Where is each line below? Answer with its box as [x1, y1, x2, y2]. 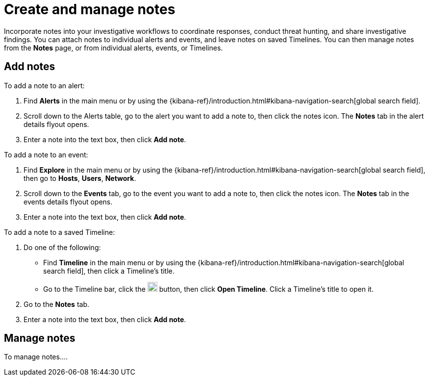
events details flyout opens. [24, 197, 113, 206]
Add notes [4, 60, 55, 73]
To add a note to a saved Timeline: [4, 228, 115, 236]
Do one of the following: [24, 243, 101, 252]
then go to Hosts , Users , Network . [24, 174, 136, 182]
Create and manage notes [4, 1, 176, 18]
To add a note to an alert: [4, 81, 85, 90]
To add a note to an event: [4, 150, 88, 159]
